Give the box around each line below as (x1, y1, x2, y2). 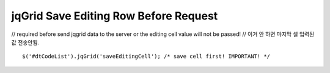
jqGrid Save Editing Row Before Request (11, 9, 218, 23)
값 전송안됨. (11, 38, 40, 46)
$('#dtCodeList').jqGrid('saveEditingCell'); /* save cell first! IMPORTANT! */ (22, 53, 271, 60)
